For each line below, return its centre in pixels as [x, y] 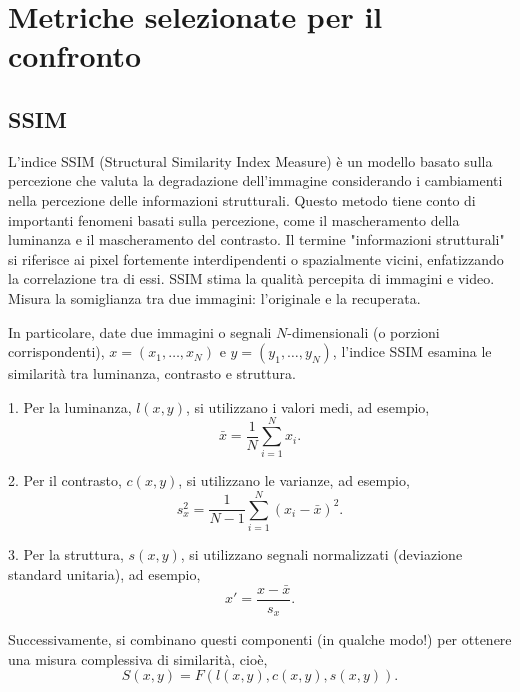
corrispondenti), [56, 351]
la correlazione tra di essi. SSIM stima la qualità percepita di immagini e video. [251, 278]
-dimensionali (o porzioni [363, 331]
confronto [75, 55]
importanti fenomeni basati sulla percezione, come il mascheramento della [234, 219]
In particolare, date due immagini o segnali [140, 331]
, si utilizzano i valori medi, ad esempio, [307, 406]
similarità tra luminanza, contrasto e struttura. [152, 373]
